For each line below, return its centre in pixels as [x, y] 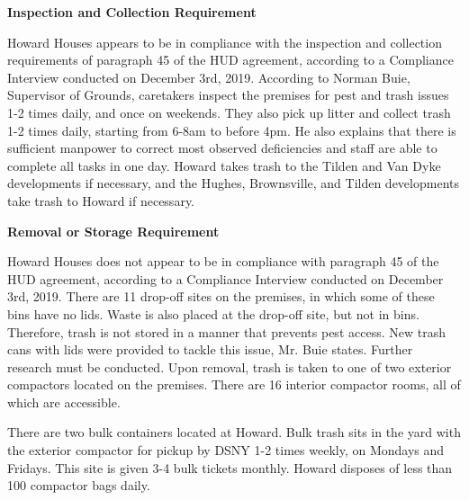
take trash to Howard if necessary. [101, 200]
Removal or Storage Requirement [113, 231]
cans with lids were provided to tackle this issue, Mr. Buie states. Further [210, 349]
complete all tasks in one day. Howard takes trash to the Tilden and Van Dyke [224, 165]
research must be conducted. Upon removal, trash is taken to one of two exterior [230, 366]
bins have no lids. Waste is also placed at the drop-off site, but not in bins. [213, 313]
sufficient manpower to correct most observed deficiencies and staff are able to [222, 148]
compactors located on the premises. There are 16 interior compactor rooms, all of [234, 384]
